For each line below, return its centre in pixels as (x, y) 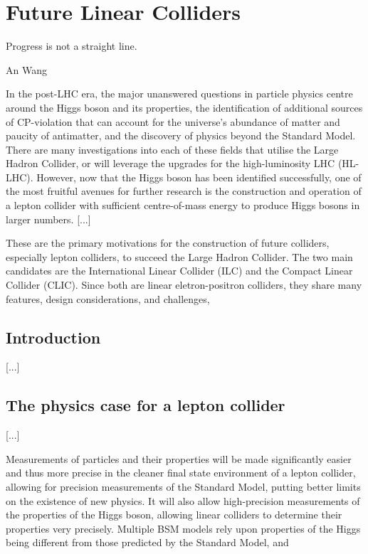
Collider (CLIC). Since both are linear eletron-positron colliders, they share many (184, 285)
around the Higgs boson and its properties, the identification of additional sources (184, 107)
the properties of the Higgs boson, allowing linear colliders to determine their (174, 515)
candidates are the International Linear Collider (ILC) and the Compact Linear (179, 271)
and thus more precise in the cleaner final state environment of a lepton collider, (181, 473)
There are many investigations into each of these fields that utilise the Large (172, 149)
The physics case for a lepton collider (146, 405)
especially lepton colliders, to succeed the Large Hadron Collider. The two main (179, 256)
